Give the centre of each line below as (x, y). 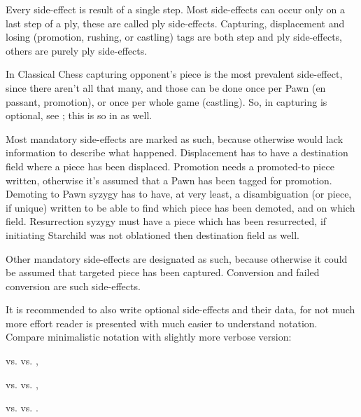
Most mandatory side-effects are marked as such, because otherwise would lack (175, 138)
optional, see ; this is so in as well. (79, 115)
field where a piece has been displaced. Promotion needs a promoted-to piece (170, 166)
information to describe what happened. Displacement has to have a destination (177, 152)
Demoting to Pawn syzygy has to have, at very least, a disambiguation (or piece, (179, 194)
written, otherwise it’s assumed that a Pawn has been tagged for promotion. (169, 180)
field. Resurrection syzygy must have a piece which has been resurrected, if (166, 221)
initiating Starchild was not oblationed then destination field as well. (153, 234)
